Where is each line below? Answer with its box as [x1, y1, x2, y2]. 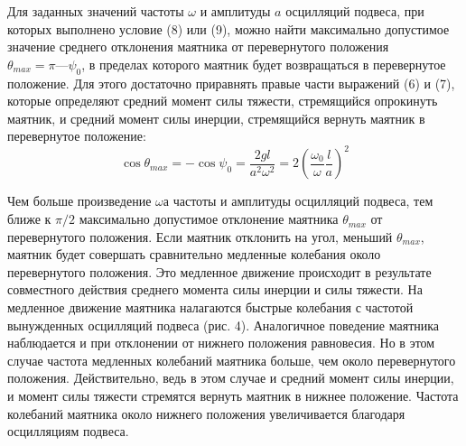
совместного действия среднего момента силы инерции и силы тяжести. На [7, 280, 423, 299]
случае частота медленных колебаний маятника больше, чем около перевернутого [7, 350, 456, 369]
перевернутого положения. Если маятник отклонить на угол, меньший [7, 227, 393, 246]
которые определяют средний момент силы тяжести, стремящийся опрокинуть [7, 91, 438, 110]
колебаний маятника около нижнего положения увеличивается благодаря [7, 404, 405, 423]
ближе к [7, 209, 51, 228]
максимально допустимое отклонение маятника [79, 209, 339, 228]
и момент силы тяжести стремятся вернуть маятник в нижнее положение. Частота [7, 386, 459, 404]
